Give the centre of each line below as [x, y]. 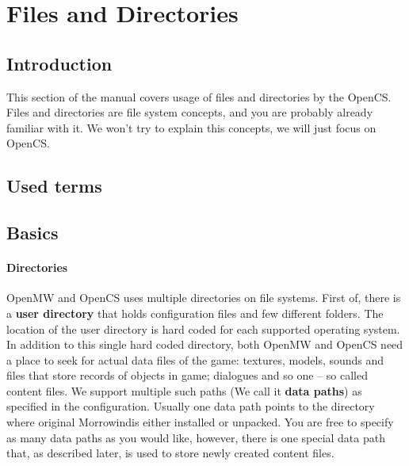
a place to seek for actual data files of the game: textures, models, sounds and [195, 359]
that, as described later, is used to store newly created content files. [170, 453]
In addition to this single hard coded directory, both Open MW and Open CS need [205, 344]
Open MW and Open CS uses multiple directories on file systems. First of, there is [204, 298]
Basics [32, 233]
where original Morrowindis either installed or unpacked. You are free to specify [200, 422]
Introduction [59, 63]
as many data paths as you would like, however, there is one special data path [196, 437]
